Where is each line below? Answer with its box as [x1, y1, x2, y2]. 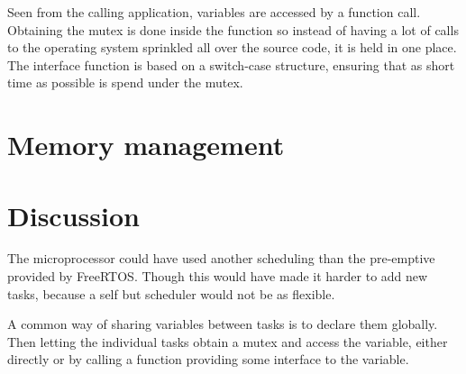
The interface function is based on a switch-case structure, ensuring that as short [7, 55, 455, 74]
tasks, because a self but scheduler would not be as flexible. [7, 284, 335, 303]
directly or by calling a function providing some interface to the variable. [7, 350, 409, 369]
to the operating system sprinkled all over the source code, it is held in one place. [7, 38, 457, 57]
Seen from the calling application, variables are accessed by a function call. [7, 3, 421, 21]
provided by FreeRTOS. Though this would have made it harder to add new [7, 267, 428, 286]
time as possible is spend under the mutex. [7, 73, 243, 92]
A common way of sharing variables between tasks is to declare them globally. [7, 315, 438, 333]
